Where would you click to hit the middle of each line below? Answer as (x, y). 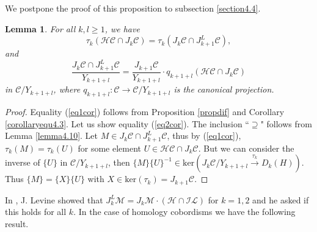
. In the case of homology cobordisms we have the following (184, 212)
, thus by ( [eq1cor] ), (204, 135)
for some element (109, 148)
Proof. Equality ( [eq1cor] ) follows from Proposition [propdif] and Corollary (145, 112)
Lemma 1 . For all (40, 28)
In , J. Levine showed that (54, 199)
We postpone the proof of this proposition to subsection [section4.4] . (133, 8)
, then (119, 162)
